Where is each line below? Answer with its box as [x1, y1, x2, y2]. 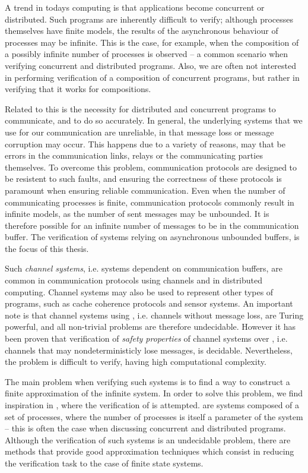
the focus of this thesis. [5, 242, 89, 254]
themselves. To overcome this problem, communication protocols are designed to [5, 160, 297, 173]
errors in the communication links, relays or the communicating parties [5, 149, 263, 162]
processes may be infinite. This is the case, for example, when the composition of [5, 36, 299, 48]
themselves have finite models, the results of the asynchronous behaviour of [5, 24, 278, 37]
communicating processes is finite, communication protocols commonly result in [5, 195, 294, 208]
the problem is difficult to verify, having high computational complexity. [5, 355, 266, 368]
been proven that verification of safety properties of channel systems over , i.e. [5, 332, 288, 345]
